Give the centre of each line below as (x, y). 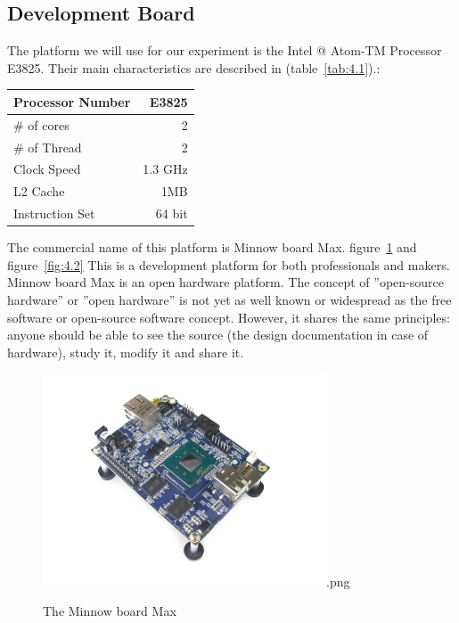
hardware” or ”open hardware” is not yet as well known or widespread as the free (229, 299)
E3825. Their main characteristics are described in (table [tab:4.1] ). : (194, 67)
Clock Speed (47, 169)
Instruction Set (54, 213)
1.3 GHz (165, 169)
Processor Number (72, 101)
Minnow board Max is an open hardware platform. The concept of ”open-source (225, 282)
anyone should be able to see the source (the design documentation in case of (218, 335)
